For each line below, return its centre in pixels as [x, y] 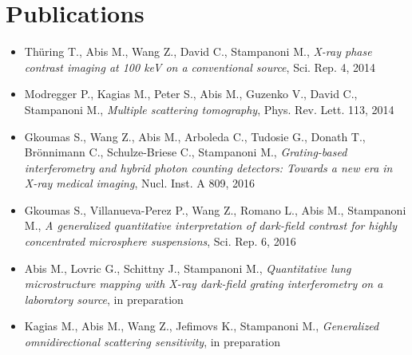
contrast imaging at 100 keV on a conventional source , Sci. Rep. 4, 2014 [200, 67]
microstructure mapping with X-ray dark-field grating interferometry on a [204, 284]
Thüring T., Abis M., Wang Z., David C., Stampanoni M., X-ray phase [198, 51]
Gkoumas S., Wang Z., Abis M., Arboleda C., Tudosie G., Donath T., [195, 136]
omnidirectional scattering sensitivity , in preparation [152, 342]
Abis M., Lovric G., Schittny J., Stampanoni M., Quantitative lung [188, 268]
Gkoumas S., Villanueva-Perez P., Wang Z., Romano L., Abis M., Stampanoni [215, 209]
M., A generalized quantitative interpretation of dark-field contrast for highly [210, 225]
